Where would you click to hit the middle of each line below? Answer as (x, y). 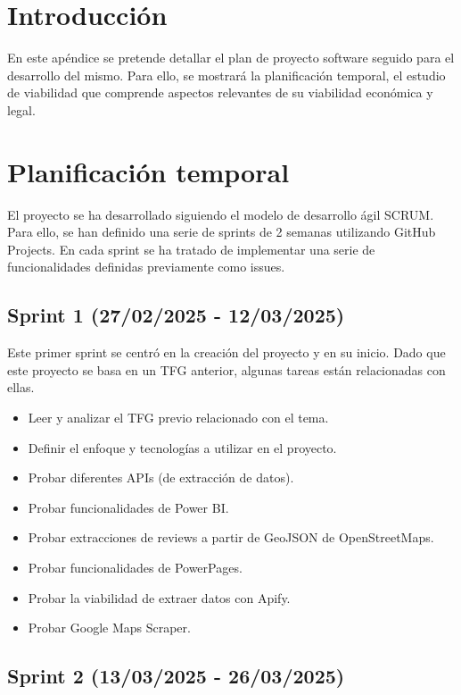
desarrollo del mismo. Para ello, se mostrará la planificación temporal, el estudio (226, 75)
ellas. (21, 387)
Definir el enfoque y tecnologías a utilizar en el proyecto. (182, 447)
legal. (21, 109)
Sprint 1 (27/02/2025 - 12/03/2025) (176, 315)
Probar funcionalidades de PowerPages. (135, 567)
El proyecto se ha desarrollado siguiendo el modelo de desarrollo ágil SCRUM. (221, 214)
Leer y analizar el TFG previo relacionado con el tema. (178, 417)
